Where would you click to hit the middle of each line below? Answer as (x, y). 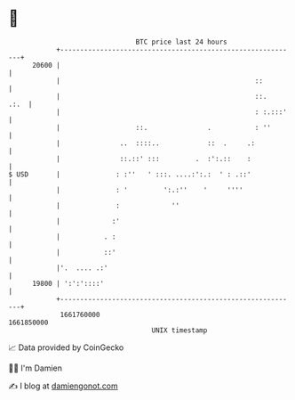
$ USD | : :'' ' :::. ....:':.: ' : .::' (130, 174)
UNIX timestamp (179, 330)
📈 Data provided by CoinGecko (66, 347)
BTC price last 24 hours (181, 42)
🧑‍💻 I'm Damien (36, 368)
